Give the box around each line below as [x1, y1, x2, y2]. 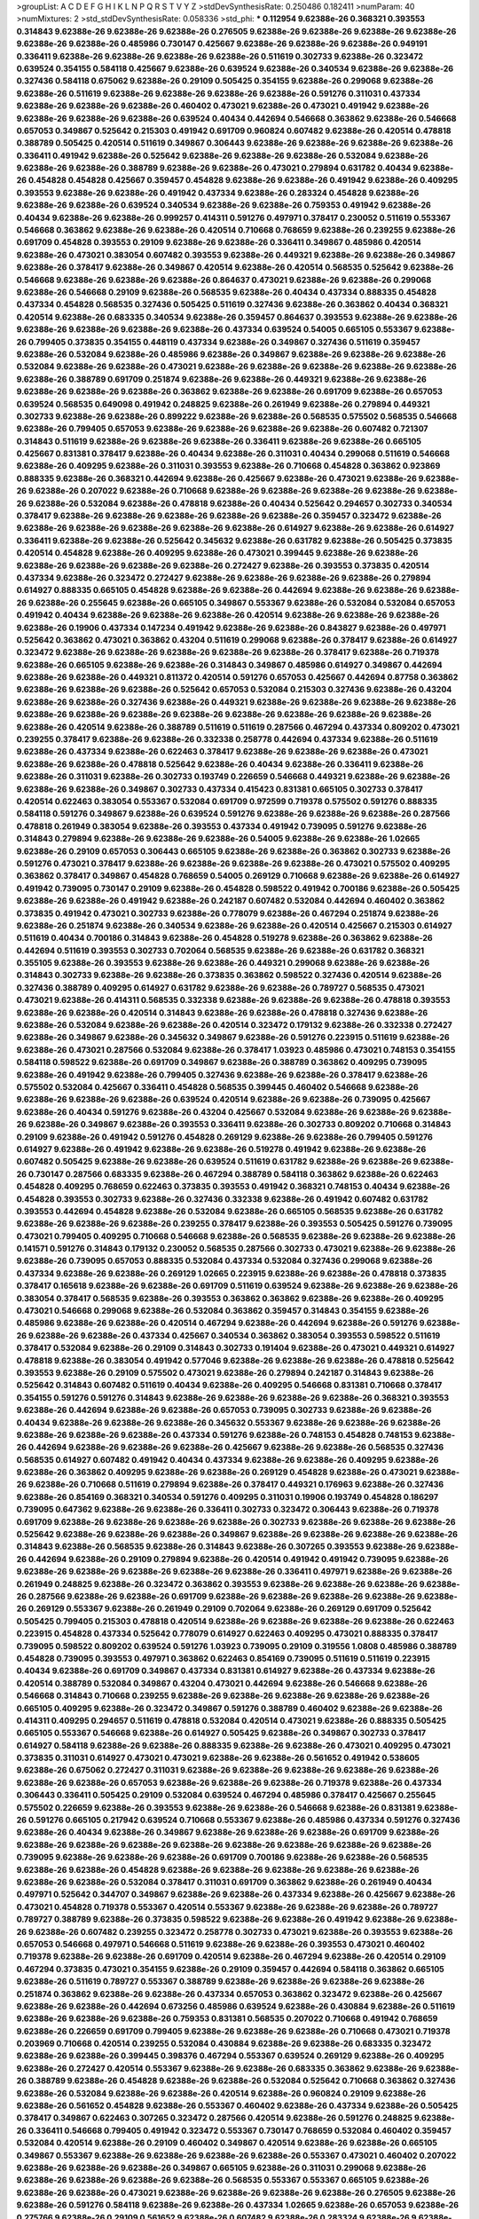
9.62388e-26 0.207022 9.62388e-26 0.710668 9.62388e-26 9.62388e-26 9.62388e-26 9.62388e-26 [27, 486, 416, 496]
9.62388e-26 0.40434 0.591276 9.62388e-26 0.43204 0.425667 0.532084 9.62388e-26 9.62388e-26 [16, 1106, 410, 1117]
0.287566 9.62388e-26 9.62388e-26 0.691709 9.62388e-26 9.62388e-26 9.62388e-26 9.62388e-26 [27, 1591, 416, 1601]
